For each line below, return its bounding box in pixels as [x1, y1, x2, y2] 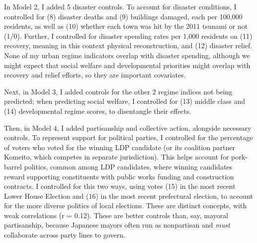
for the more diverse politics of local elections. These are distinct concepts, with [4, 200, 247, 211]
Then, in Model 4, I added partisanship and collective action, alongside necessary [4, 122, 252, 133]
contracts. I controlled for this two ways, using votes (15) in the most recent [4, 181, 236, 191]
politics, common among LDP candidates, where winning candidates [24, 161, 233, 171]
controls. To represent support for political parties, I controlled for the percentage [4, 132, 253, 143]
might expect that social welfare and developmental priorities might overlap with [4, 60, 251, 70]
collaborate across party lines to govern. [4, 230, 125, 240]
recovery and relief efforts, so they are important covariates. [4, 70, 186, 80]
